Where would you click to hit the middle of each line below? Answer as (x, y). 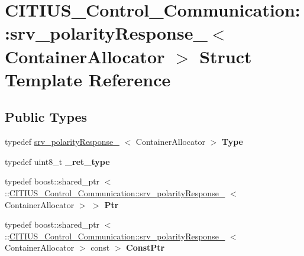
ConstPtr (145, 247)
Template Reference (88, 79)
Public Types (46, 117)
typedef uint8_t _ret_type (57, 161)
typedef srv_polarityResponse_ (62, 142)
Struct (226, 56)
